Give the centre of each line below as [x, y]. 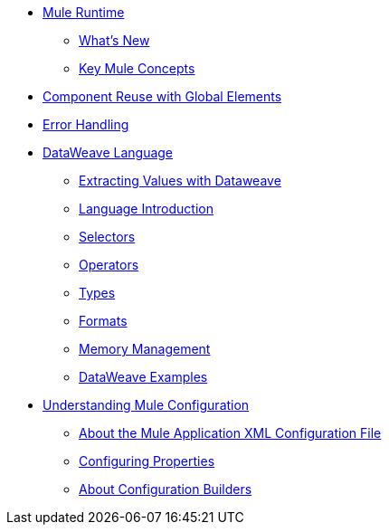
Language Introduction [146, 209]
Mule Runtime [84, 12]
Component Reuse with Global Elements [162, 96]
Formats [103, 321]
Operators [109, 265]
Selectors [107, 237]
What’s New [114, 40]
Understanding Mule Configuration [146, 405]
